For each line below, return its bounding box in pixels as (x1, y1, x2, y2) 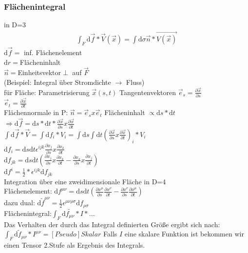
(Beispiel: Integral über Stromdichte (4, 77, 111, 87)
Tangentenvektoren (119, 87, 176, 97)
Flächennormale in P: (4, 107, 68, 117)
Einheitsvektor (18, 67, 61, 78)
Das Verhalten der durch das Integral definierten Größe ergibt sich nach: (4, 219, 220, 229)
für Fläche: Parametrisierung (4, 87, 90, 97)
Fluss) (126, 77, 145, 87)
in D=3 (4, 19, 26, 30)
